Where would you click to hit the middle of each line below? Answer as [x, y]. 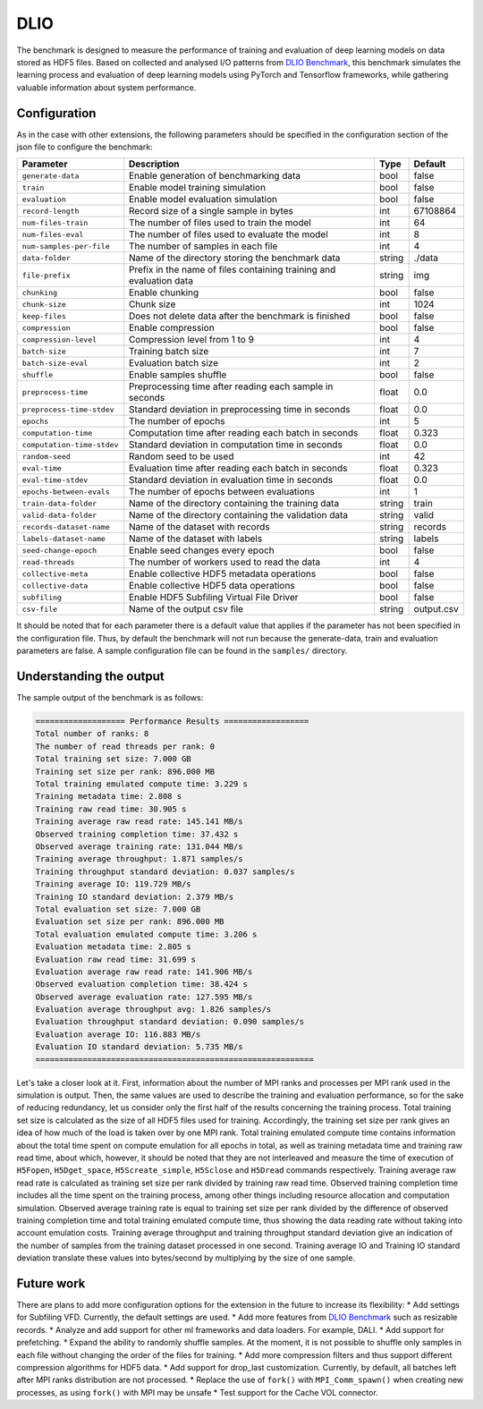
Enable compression [171, 328]
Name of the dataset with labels [195, 539]
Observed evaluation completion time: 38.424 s [141, 985]
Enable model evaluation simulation [203, 199]
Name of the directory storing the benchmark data [234, 258]
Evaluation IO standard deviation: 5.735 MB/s [139, 1047]
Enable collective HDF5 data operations [212, 586]
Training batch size [169, 352]
